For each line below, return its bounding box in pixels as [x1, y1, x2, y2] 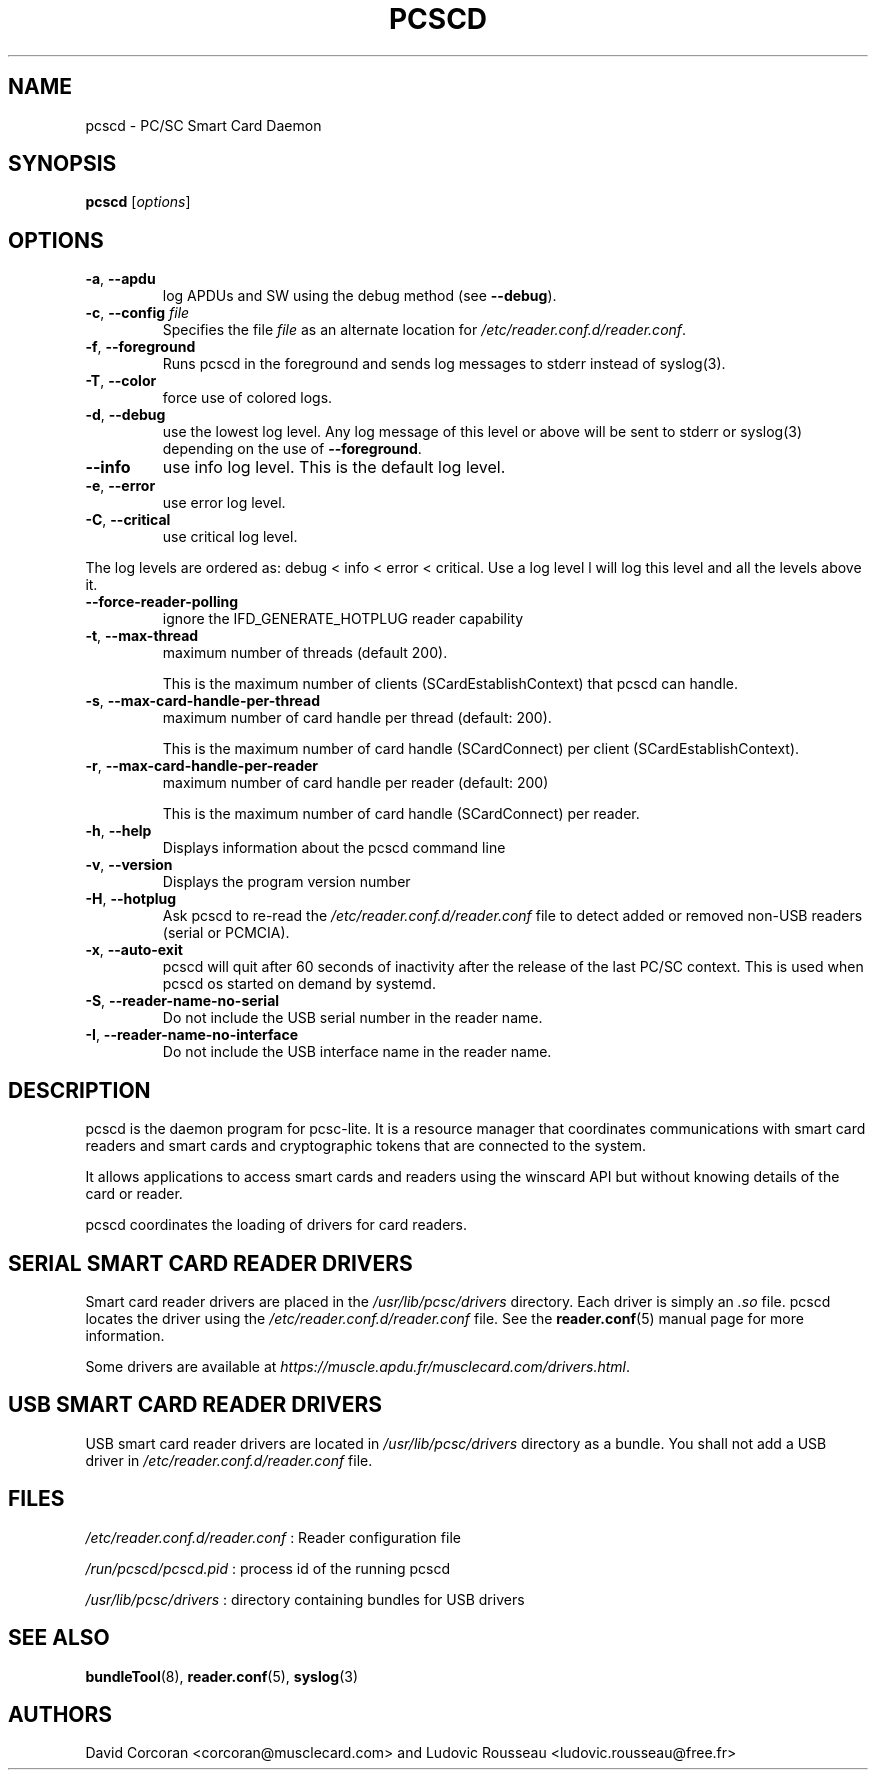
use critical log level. [162, 528, 298, 546]
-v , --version [85, 856, 173, 874]
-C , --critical [85, 511, 171, 529]
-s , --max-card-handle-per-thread [85, 692, 320, 710]
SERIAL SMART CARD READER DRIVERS [8, 1250, 413, 1276]
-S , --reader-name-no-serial [85, 992, 280, 1010]
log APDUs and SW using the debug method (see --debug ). [162, 287, 557, 305]
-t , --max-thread [85, 627, 199, 645]
